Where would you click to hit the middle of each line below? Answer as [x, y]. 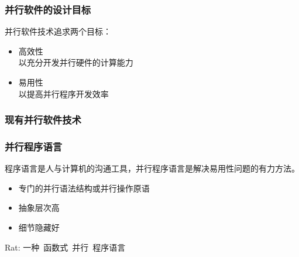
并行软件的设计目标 [48, 9]
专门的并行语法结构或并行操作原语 [84, 188]
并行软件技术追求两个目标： [58, 31]
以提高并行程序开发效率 [63, 93]
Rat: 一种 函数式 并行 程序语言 [65, 247]
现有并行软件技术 [43, 120]
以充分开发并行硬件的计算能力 [76, 62]
